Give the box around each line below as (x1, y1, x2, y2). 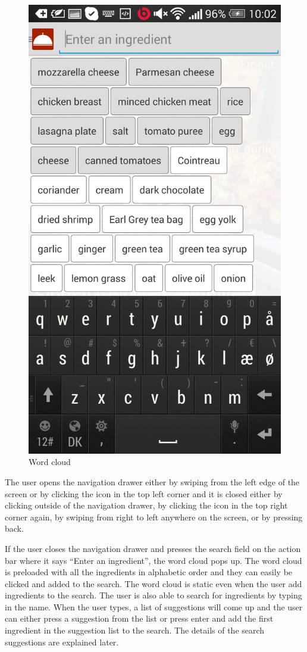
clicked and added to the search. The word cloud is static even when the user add (5, 577, 302, 589)
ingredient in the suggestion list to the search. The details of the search (5, 624, 265, 637)
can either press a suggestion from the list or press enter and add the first (5, 612, 274, 625)
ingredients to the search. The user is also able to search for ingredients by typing (5, 589, 302, 601)
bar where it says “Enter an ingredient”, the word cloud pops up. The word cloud (5, 554, 302, 566)
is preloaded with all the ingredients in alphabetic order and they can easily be (5, 566, 293, 578)
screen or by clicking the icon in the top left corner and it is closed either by (5, 487, 283, 500)
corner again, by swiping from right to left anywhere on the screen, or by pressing (5, 510, 303, 523)
